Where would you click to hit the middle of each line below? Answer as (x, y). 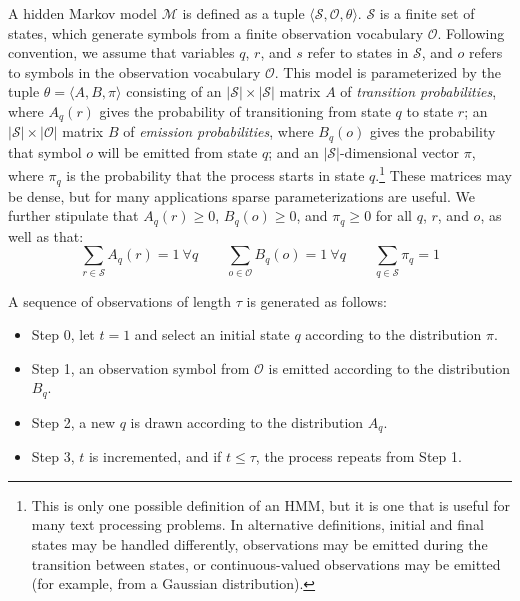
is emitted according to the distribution (389, 367)
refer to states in (358, 52)
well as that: (46, 235)
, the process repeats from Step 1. (358, 456)
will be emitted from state (177, 151)
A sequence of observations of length (120, 300)
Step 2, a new (73, 421)
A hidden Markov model (83, 13)
